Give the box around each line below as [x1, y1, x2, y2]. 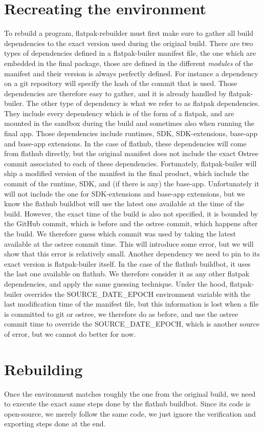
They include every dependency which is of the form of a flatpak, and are [4, 107, 234, 118]
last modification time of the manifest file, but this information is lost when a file [4, 298, 259, 309]
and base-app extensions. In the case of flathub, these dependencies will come [4, 138, 247, 148]
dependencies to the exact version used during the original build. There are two [4, 37, 253, 48]
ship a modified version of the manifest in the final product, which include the [4, 168, 249, 179]
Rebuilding [4, 358, 83, 379]
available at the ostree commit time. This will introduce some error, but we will [4, 238, 254, 249]
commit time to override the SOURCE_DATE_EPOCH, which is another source [4, 318, 259, 329]
